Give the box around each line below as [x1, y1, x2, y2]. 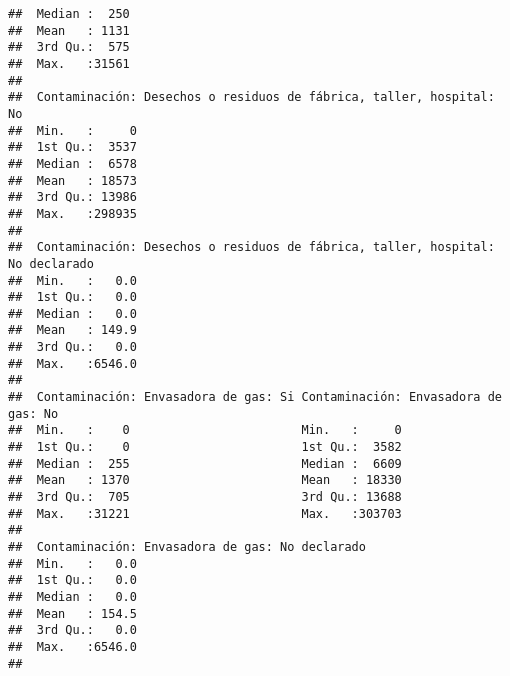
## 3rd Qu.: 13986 [8, 190, 137, 205]
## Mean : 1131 [8, 23, 130, 38]
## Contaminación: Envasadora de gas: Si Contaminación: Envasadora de [8, 390, 502, 405]
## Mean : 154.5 [8, 606, 137, 621]
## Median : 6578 [8, 156, 137, 171]
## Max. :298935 [8, 206, 137, 221]
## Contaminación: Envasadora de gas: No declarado [8, 540, 366, 554]
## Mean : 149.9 [8, 323, 137, 338]
